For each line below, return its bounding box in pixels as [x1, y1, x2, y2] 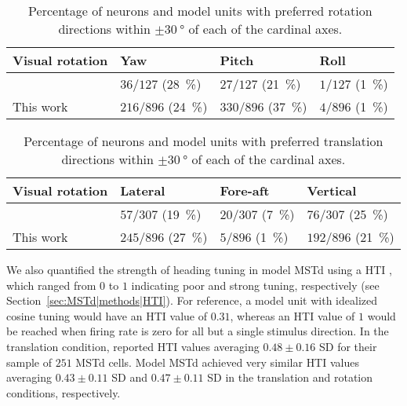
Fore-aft [220, 181, 270, 199]
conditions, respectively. [6, 384, 121, 401]
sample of [6, 353, 53, 370]
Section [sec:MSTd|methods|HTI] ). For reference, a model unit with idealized [6, 292, 378, 309]
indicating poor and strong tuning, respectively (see [131, 276, 380, 293]
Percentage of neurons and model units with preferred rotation [28, 2, 372, 20]
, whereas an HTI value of [230, 307, 355, 324]
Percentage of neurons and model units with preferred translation [24, 132, 383, 150]
